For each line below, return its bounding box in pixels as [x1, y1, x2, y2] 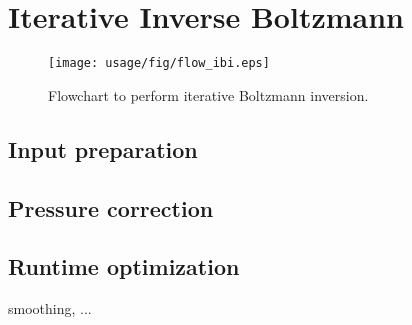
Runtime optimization [8, 251, 240, 282]
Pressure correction [8, 192, 214, 223]
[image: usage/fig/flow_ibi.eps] [48, 56, 270, 71]
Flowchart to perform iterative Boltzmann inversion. [48, 84, 369, 105]
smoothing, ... [8, 298, 92, 319]
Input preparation [8, 133, 198, 164]
